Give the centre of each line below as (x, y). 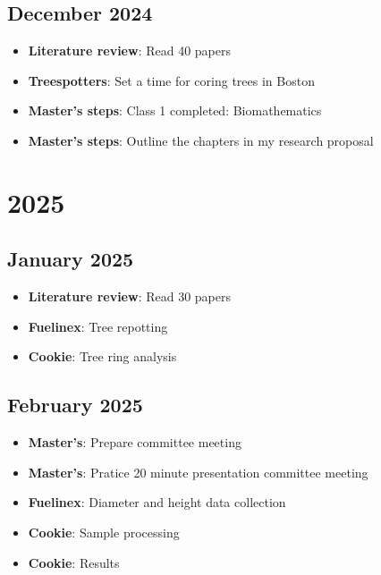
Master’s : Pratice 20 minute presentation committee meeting (198, 472)
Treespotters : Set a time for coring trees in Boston (171, 80)
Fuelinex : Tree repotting (98, 326)
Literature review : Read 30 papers (129, 296)
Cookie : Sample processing (104, 532)
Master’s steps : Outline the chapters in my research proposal (201, 140)
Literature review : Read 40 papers (129, 51)
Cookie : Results (74, 562)
